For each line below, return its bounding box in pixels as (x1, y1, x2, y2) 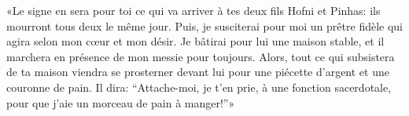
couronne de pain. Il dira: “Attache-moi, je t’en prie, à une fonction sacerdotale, (6, 78, 392, 95)
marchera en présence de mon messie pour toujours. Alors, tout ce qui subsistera (6, 48, 395, 64)
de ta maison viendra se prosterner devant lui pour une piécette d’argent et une (6, 63, 389, 80)
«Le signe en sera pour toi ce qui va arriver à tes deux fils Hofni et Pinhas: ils (6, 2, 381, 18)
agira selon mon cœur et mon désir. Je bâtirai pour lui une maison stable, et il (6, 33, 385, 49)
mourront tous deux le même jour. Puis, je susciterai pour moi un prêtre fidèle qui (6, 17, 403, 34)
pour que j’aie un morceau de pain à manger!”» (6, 94, 235, 111)
